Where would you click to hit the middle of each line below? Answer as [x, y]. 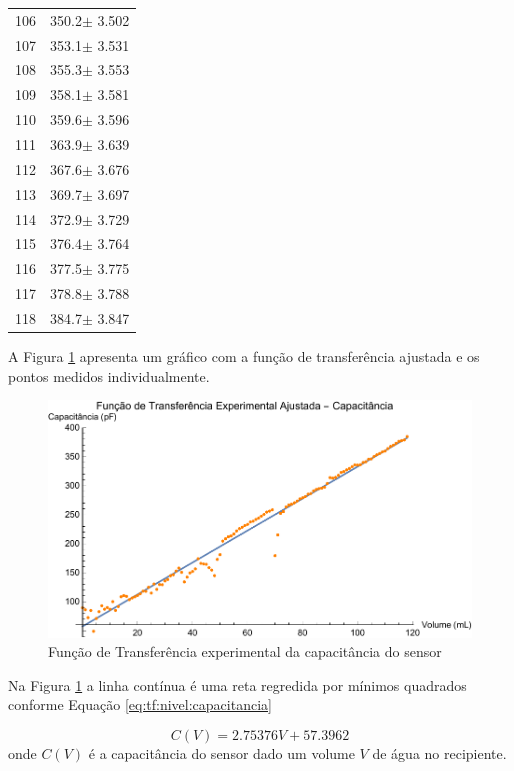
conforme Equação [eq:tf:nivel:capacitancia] [140, 704]
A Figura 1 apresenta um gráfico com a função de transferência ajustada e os [244, 355]
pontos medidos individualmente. [109, 375]
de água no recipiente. [439, 752]
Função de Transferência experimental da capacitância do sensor [245, 651]
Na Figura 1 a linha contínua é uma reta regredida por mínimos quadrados [237, 684]
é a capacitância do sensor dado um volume [221, 752]
